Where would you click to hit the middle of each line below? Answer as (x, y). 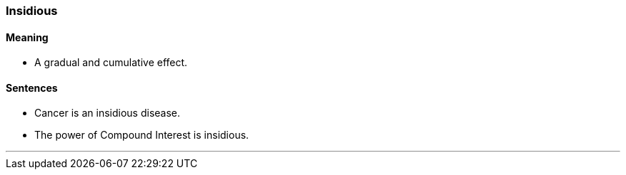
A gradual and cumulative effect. (111, 63)
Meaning (27, 37)
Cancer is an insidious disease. (108, 113)
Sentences (32, 87)
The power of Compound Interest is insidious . (142, 135)
